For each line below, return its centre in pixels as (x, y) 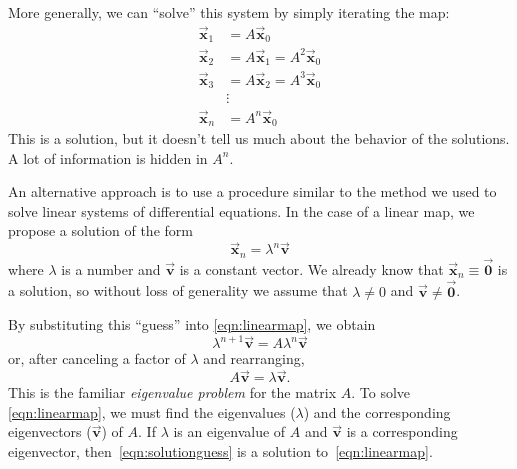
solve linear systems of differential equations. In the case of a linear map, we (241, 210)
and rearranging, (254, 358)
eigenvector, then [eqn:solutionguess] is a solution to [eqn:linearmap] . (220, 450)
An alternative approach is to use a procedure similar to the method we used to (252, 191)
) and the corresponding (377, 411)
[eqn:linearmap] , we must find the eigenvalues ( (152, 411)
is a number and (111, 268)
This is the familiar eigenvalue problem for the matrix (172, 392)
